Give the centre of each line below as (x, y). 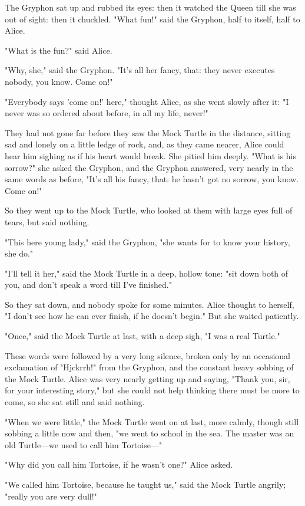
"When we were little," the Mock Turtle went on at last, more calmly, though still (152, 421)
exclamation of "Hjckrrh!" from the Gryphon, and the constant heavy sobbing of (149, 367)
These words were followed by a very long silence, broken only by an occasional (147, 355)
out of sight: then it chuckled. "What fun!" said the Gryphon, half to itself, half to (152, 19)
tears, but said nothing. (47, 221)
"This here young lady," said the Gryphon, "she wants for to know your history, (147, 241)
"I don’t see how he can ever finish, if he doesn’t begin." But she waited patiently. (152, 316)
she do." (19, 253)
